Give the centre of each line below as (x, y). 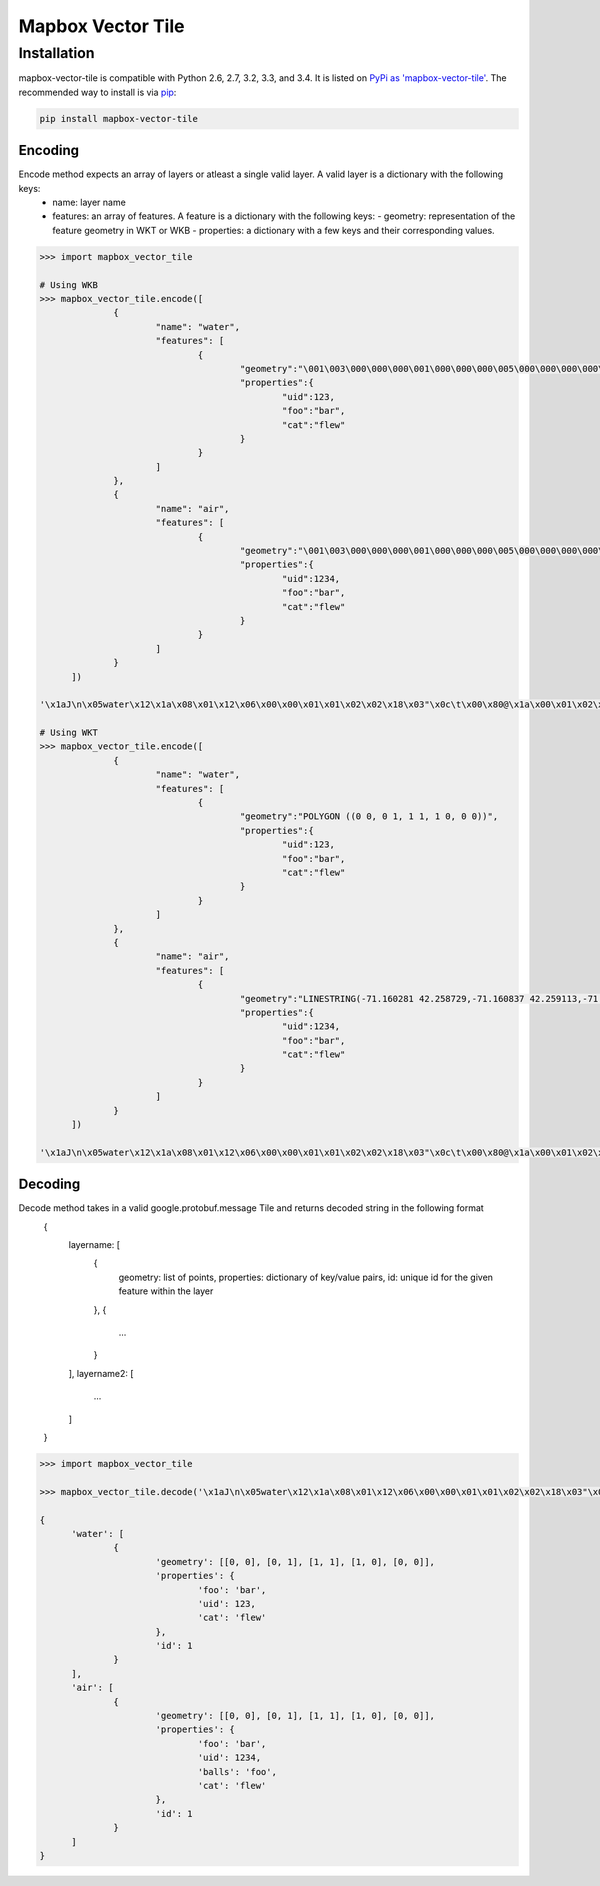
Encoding (49, 150)
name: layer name (89, 202)
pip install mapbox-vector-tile (119, 118)
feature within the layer (166, 1291)
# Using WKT (69, 733)
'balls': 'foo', (237, 1771)
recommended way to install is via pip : (97, 92)
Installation (56, 53)
